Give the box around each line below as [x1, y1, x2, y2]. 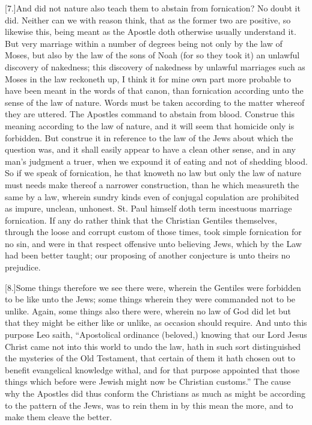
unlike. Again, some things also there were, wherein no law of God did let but [5, 304, 292, 317]
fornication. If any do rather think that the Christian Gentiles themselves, [5, 213, 277, 226]
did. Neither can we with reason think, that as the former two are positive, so [5, 13, 291, 26]
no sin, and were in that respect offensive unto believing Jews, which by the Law [5, 237, 302, 249]
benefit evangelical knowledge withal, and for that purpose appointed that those [5, 363, 300, 376]
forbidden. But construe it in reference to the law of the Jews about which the [5, 131, 293, 144]
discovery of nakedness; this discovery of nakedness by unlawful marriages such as [5, 60, 305, 73]
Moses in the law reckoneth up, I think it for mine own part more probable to [5, 72, 291, 85]
